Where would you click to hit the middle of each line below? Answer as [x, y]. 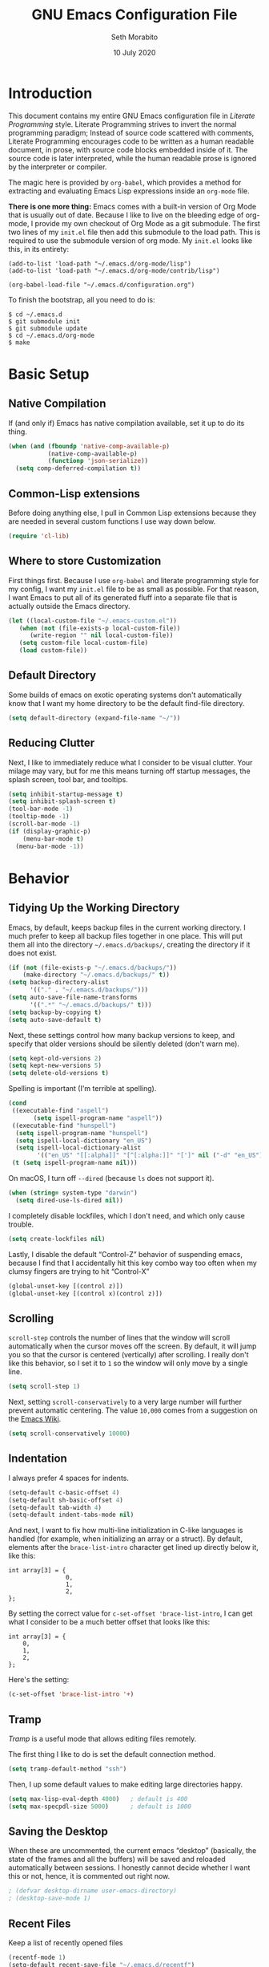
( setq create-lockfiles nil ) [57, 1239]
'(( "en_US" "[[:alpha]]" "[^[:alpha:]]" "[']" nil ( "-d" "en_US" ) [150, 1156]
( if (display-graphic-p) [50, 831]
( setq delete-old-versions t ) [59, 1073]
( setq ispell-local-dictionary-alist [78, 1148]
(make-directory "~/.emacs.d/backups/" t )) [96, 975]
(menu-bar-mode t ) [53, 839]
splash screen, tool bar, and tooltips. [68, 779]
